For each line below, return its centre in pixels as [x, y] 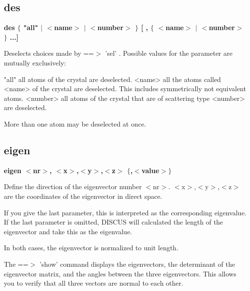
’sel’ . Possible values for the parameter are [169, 53]
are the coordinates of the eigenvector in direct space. [83, 196]
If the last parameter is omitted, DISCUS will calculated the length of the [114, 222]
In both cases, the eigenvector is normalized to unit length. [91, 248]
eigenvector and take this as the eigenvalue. [68, 231]
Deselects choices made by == [49, 53]
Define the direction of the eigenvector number [73, 186]
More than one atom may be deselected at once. [75, 123]
